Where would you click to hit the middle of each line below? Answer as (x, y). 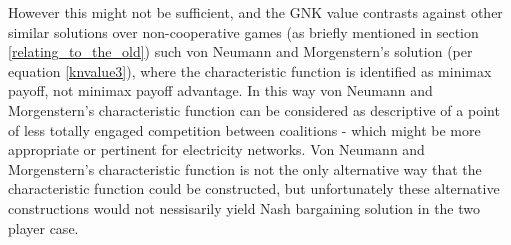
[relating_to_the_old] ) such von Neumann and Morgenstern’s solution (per (240, 51)
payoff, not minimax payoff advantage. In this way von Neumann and (220, 90)
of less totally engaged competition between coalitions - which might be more (244, 129)
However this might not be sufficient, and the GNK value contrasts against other (255, 12)
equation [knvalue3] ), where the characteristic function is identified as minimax (250, 70)
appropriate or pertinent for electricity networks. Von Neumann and (216, 149)
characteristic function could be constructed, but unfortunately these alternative (254, 188)
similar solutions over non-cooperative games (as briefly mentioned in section (243, 31)
